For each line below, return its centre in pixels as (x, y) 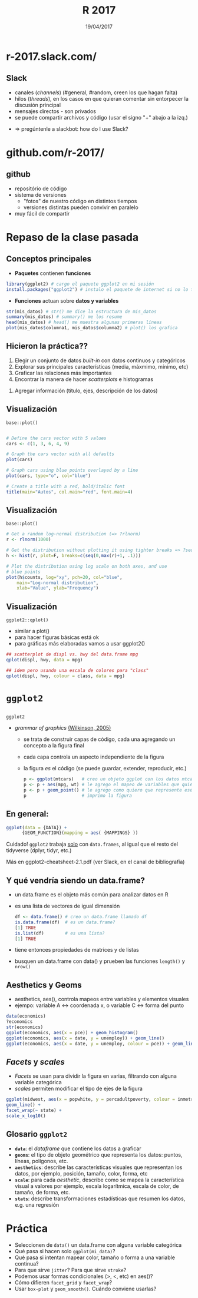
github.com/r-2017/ (55, 152)
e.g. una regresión (37, 1204)
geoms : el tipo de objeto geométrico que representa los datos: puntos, (98, 1154)
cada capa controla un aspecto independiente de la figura (94, 757)
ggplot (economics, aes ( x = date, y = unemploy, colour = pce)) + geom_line (101, 1044)
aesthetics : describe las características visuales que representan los (98, 1167)
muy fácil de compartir (42, 213)
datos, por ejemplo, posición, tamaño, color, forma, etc (81, 1173)
